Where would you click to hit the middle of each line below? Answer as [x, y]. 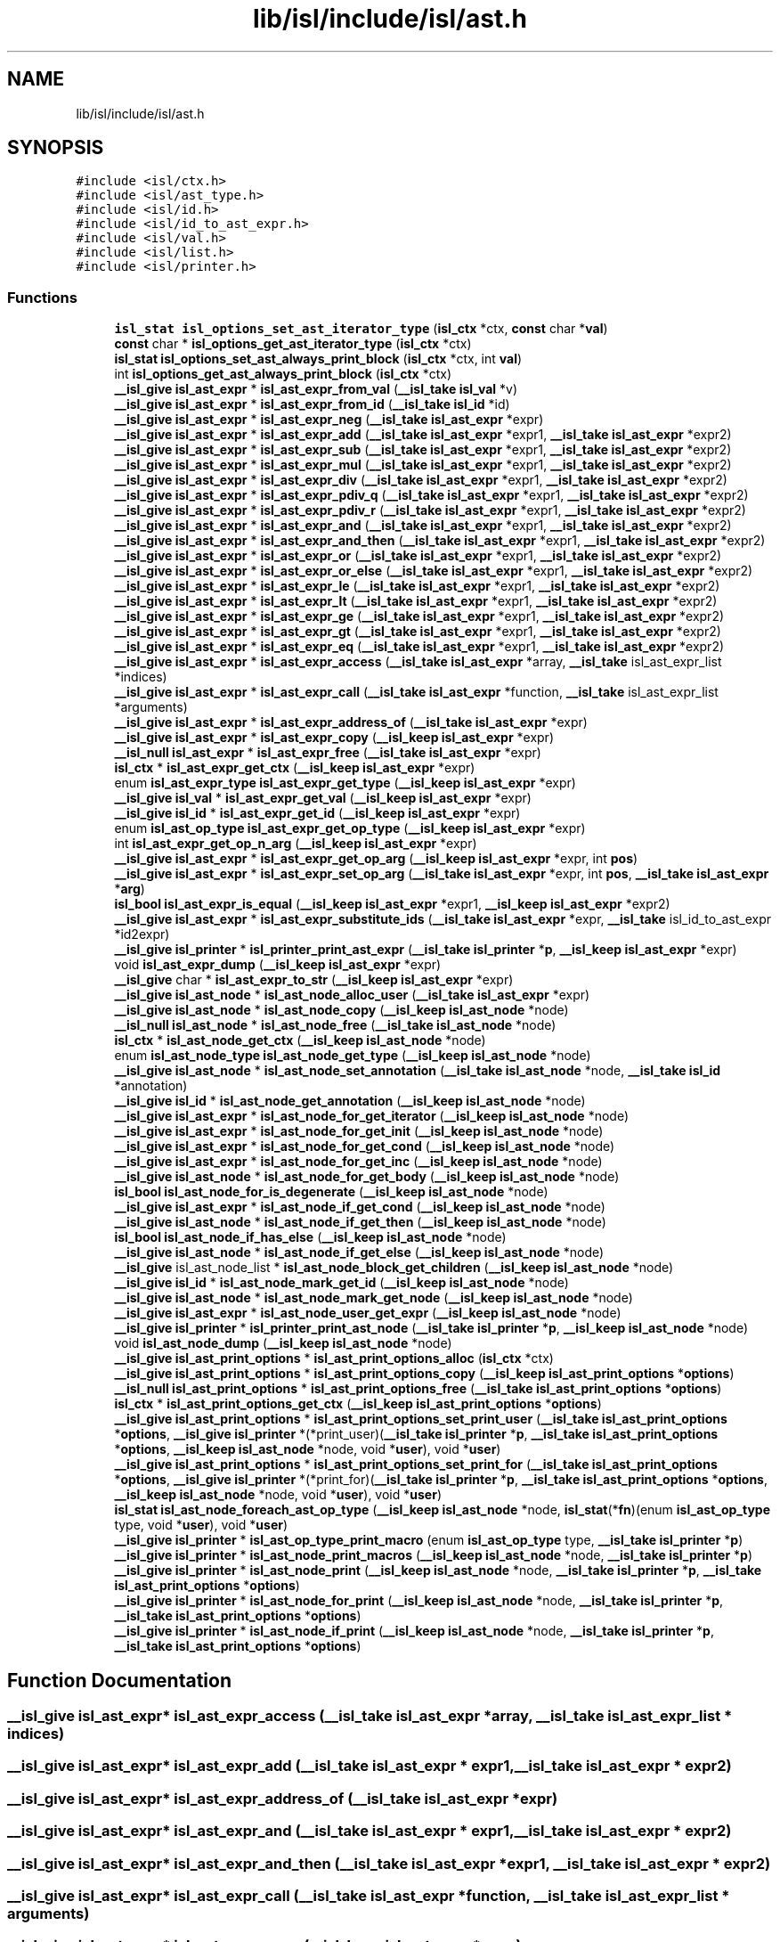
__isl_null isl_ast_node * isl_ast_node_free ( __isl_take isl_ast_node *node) [335, 1025]
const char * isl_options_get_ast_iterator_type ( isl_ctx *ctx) [293, 344]
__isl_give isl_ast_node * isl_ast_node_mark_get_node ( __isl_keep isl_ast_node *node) [374, 1298]
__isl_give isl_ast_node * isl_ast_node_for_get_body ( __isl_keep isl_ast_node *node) [367, 1177]
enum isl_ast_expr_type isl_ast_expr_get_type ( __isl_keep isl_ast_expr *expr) [345, 783]
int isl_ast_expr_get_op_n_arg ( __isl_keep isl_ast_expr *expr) [296, 844]
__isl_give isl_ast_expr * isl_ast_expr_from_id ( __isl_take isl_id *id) [312, 404]
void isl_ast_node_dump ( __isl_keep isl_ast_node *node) [283, 1343]
